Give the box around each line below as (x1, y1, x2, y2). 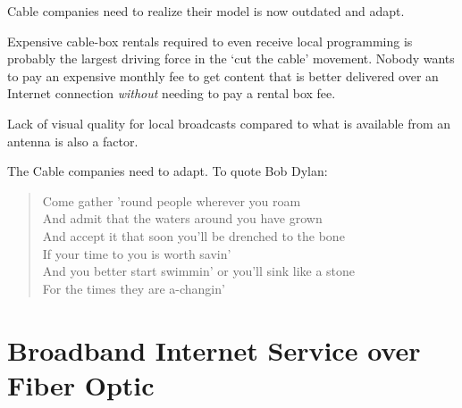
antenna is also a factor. (7, 131, 139, 150)
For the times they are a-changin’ (42, 279, 225, 297)
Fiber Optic (7, 366, 155, 403)
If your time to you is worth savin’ (42, 244, 231, 262)
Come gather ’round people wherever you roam (42, 191, 301, 210)
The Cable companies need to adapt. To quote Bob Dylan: (7, 162, 328, 180)
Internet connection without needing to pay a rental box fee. (7, 84, 336, 103)
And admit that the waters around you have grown (42, 209, 323, 228)
